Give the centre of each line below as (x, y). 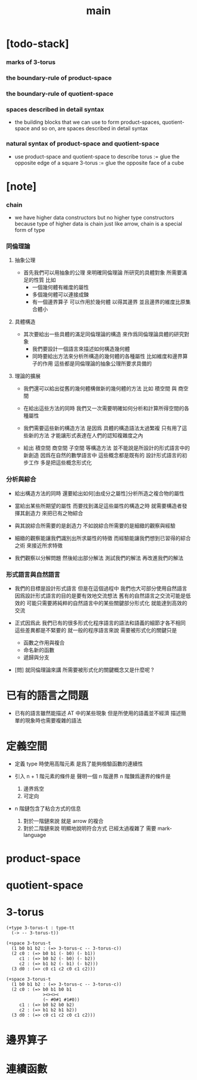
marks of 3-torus (31, 62)
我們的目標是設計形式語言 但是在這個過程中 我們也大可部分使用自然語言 (101, 588)
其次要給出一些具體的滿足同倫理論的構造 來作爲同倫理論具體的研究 (104, 334)
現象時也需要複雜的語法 (53, 720)
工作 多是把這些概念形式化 (60, 463)
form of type (30, 230)
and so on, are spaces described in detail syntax (89, 129)
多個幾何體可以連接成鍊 (60, 295)
